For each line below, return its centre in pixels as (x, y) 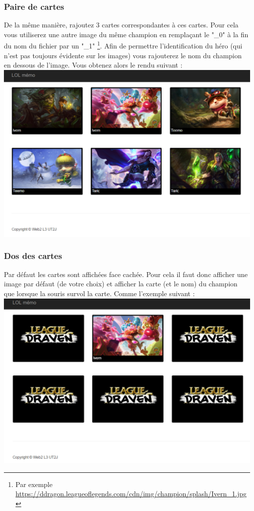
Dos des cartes (33, 256)
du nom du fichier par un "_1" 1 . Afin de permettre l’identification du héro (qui (123, 45)
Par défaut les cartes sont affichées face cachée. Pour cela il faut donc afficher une (126, 274)
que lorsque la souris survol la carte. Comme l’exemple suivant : (99, 293)
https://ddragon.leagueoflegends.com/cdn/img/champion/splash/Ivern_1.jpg (131, 494)
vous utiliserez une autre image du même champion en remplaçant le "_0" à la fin (126, 34)
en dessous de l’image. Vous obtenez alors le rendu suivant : (93, 65)
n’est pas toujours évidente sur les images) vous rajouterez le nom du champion (123, 55)
